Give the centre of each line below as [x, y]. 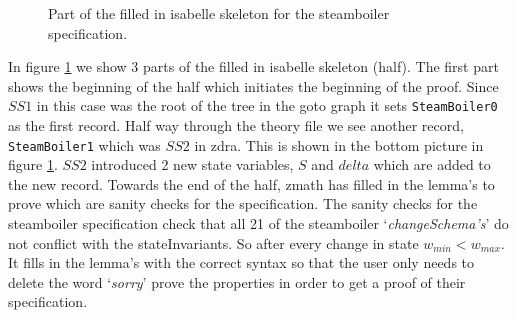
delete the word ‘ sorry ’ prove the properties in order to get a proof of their [237, 281]
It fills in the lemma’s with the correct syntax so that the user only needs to [241, 262]
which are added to [432, 164]
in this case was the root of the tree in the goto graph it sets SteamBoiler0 [267, 105]
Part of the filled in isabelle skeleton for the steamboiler [219, 13]
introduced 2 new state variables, [192, 164]
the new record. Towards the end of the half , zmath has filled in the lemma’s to [251, 183]
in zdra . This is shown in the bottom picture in [339, 144]
